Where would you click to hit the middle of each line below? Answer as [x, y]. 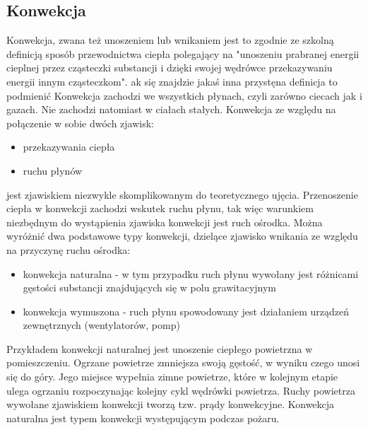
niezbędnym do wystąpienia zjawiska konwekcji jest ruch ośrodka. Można [165, 222]
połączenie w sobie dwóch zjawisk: [80, 123]
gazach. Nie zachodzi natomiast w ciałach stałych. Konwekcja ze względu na [171, 109]
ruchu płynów [53, 170]
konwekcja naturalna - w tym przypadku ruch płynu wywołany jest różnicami [191, 273]
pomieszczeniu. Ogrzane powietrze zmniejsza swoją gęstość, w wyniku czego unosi [183, 362]
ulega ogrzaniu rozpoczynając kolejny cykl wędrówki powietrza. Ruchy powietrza [181, 390]
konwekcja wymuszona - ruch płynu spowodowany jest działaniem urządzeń [186, 311]
